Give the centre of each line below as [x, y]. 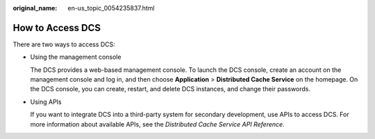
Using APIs [46, 102]
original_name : [35, 8]
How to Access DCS [57, 28]
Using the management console [76, 57]
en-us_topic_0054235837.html [111, 8]
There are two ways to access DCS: [64, 44]
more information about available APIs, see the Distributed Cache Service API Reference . [157, 124]
